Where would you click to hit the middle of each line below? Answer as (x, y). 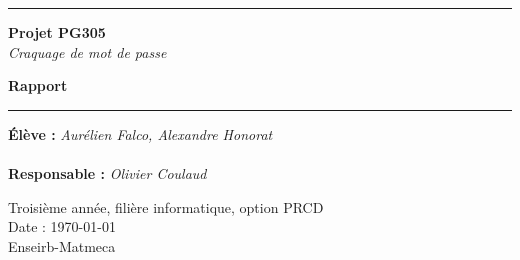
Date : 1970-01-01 (62, 226)
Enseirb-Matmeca (62, 245)
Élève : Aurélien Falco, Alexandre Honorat (140, 133)
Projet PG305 (57, 32)
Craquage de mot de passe (87, 51)
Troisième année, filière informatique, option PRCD (166, 206)
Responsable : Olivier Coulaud (107, 172)
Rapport (38, 85)
